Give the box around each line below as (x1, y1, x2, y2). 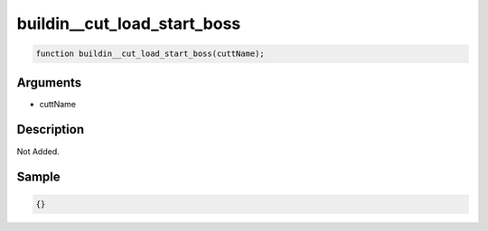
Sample (16, 170, 61, 185)
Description (16, 122, 85, 137)
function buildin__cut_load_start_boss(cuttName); (35, 49, 266, 59)
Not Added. (16, 145, 61, 157)
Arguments (16, 75, 82, 90)
